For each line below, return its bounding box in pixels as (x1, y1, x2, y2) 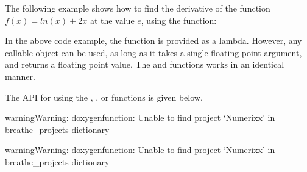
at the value (90, 13, 135, 26)
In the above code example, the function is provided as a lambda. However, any (5, 34, 302, 47)
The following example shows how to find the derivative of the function (5, 2, 270, 14)
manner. (5, 70, 35, 82)
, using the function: (141, 13, 217, 26)
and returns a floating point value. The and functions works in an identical (5, 58, 284, 71)
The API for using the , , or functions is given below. (5, 90, 203, 103)
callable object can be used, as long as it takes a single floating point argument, (5, 46, 302, 59)
